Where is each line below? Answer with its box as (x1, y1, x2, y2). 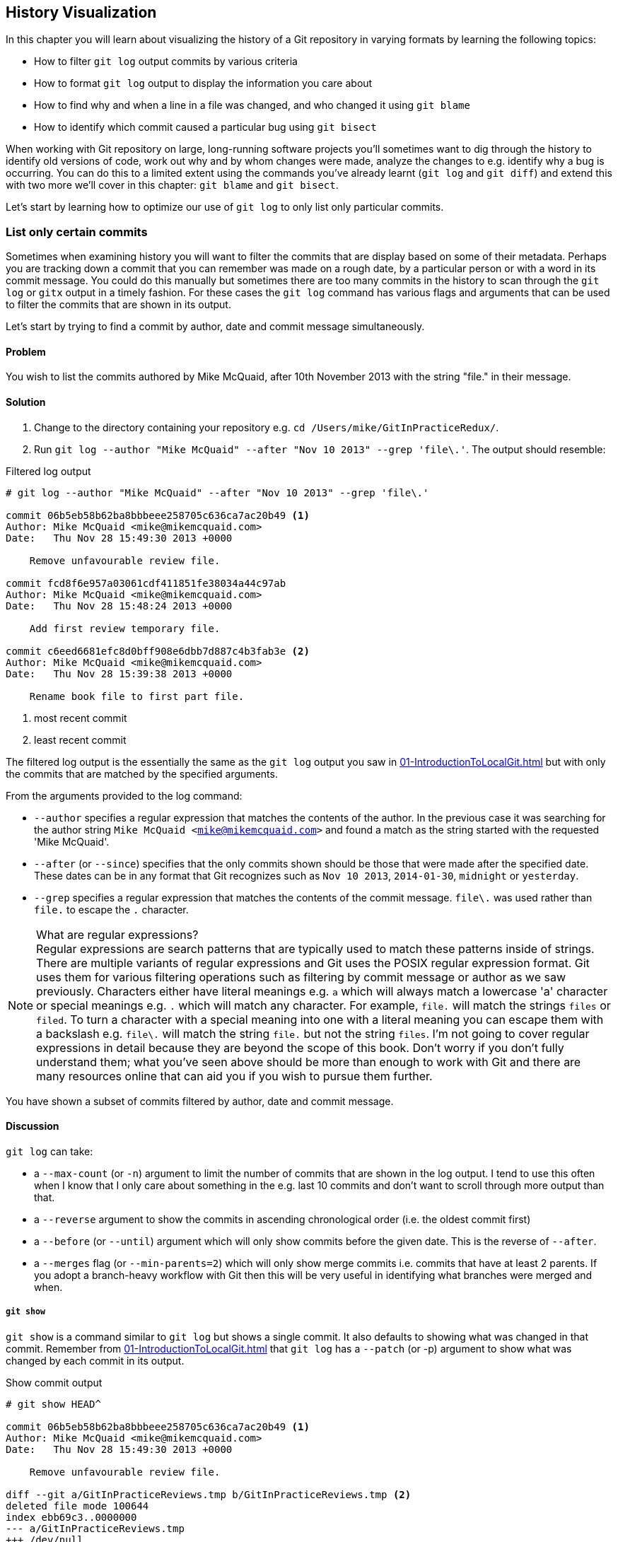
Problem (6, 345, 46, 358)
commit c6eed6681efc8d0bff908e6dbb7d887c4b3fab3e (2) (6, 645, 310, 657)
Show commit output (6, 1376, 103, 1389)
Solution (6, 396, 46, 408)
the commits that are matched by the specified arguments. (6, 767, 278, 780)
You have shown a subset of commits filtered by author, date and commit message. (6, 1094, 394, 1107)
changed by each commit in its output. (6, 1354, 185, 1367)
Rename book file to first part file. (29, 690, 245, 702)
